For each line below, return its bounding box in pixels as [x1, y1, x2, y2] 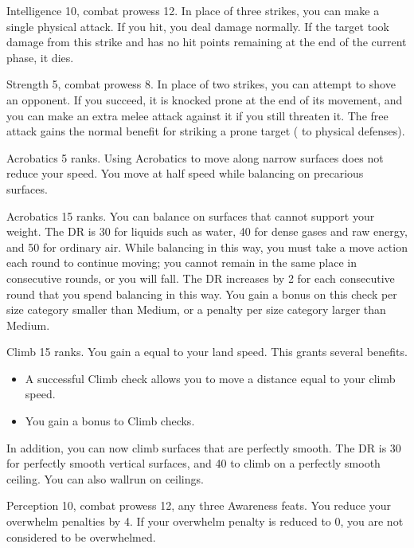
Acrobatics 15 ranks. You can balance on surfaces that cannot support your [6, 207, 375, 224]
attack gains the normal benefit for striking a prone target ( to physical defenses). [6, 123, 405, 139]
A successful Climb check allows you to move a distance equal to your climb [25, 370, 396, 386]
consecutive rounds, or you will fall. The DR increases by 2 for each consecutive [6, 269, 395, 286]
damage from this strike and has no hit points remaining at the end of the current [6, 33, 407, 50]
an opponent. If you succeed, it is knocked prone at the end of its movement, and [6, 91, 403, 108]
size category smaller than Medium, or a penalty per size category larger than [6, 301, 386, 318]
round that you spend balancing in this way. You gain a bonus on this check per [6, 285, 397, 302]
